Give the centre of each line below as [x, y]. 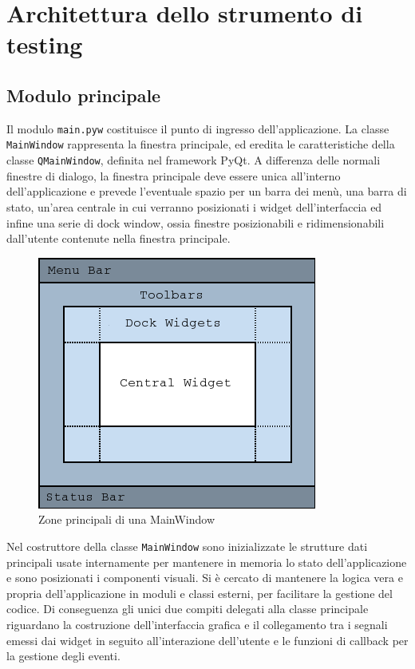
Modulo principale [84, 95]
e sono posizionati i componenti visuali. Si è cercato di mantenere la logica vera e [205, 578]
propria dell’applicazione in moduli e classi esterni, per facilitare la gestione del [200, 593]
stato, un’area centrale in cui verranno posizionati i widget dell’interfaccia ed [194, 206]
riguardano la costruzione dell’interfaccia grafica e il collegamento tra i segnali [197, 624]
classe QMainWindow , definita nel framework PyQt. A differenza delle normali [194, 160]
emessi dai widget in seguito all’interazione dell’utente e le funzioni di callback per [207, 640]
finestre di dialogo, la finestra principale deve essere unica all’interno [174, 175]
